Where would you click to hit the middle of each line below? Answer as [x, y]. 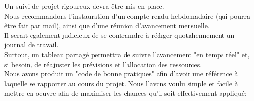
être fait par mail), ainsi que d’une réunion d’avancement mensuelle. [107, 25]
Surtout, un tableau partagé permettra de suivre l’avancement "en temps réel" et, [127, 54]
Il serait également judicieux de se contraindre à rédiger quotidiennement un [120, 35]
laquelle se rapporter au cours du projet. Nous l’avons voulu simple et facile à [121, 83]
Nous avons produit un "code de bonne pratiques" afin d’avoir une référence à [121, 74]
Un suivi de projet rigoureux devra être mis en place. [84, 6]
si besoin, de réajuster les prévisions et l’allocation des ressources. [103, 64]
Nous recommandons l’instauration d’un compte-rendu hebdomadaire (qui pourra [127, 16]
